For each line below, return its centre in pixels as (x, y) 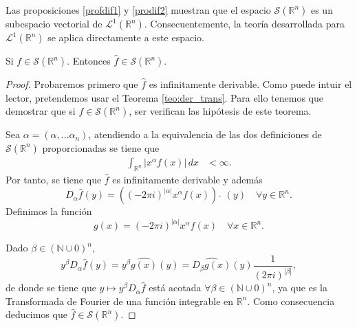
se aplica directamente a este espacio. (126, 37)
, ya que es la (300, 287)
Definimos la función (49, 211)
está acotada (175, 287)
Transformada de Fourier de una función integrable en (120, 301)
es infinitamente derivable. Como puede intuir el (250, 84)
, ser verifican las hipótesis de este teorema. (220, 111)
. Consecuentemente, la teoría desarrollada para (244, 23)
